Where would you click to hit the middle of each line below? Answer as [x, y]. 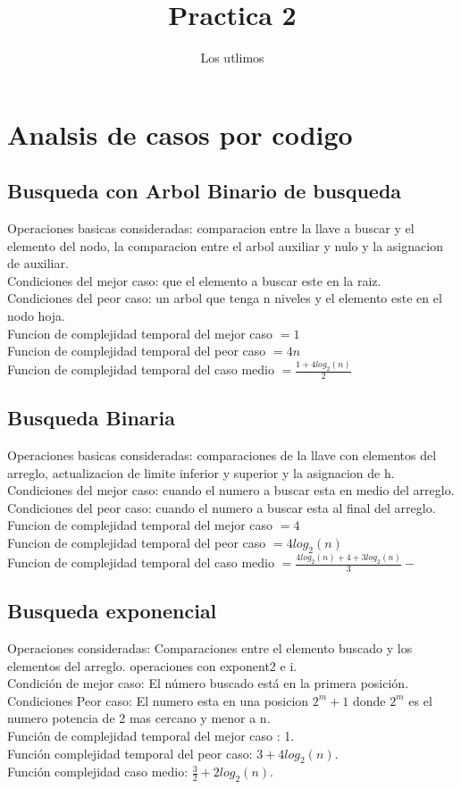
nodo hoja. [36, 316]
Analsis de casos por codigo [180, 134]
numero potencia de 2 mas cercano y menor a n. [139, 718]
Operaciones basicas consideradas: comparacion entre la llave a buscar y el [211, 228]
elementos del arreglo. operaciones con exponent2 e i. [152, 665]
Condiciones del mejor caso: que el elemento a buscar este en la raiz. [194, 280]
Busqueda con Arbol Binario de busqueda [205, 191]
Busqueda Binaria [91, 418]
